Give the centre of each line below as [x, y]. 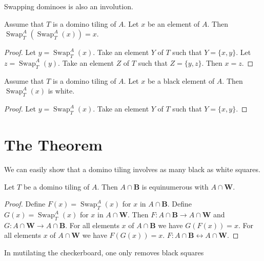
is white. [61, 91]
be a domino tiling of [56, 186]
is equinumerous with [175, 186]
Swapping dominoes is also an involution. [69, 6]
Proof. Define [25, 204]
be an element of [174, 23]
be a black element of [181, 80]
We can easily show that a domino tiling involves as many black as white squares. [132, 169]
